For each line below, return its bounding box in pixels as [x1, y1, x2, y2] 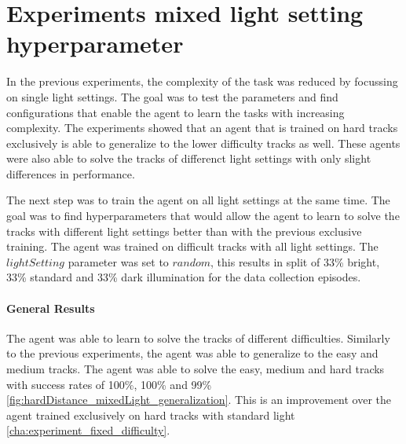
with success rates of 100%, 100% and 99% [6, 376, 212, 392]
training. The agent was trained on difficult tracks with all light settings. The [6, 238, 379, 255]
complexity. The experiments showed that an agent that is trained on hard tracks [6, 119, 398, 136]
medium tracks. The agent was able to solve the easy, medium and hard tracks [6, 361, 385, 377]
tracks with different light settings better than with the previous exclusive [6, 222, 362, 239]
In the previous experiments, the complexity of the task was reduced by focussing [6, 73, 398, 90]
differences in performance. [6, 165, 135, 182]
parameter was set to [68, 253, 169, 270]
